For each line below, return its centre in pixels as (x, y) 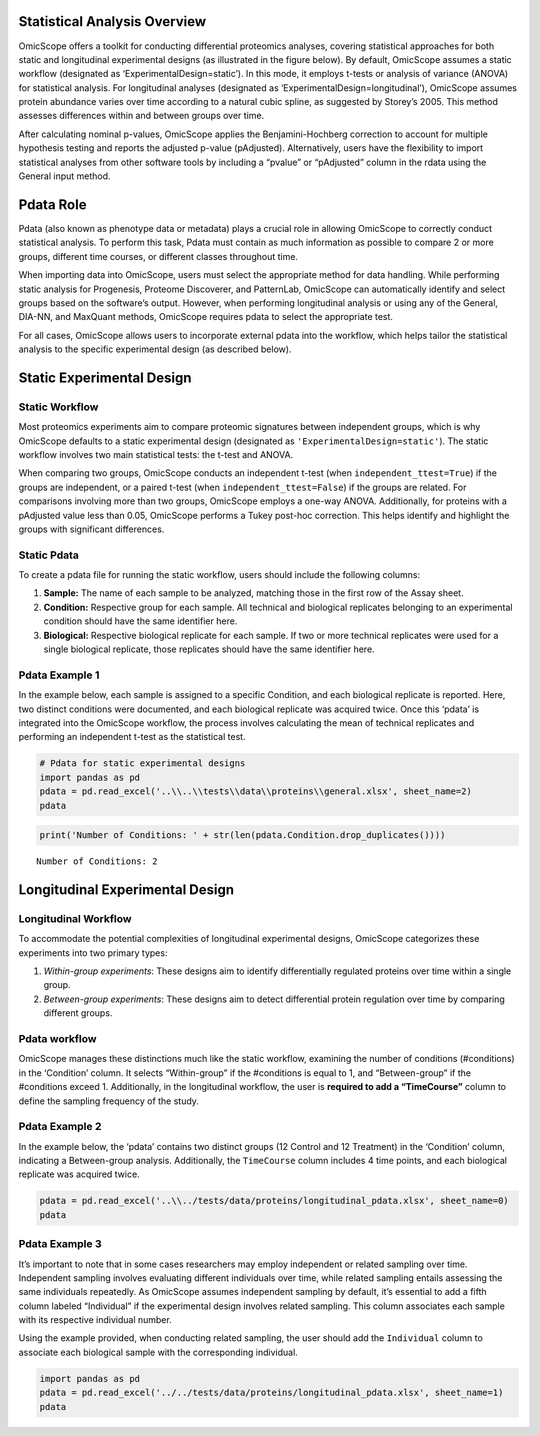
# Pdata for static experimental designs (142, 763)
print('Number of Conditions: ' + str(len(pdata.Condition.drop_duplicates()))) (242, 835)
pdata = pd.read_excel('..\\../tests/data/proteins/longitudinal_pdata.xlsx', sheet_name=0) (274, 1201)
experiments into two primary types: (93, 952)
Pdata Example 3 (60, 1244)
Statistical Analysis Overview (112, 21)
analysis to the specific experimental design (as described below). (155, 349)
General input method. (64, 176)
